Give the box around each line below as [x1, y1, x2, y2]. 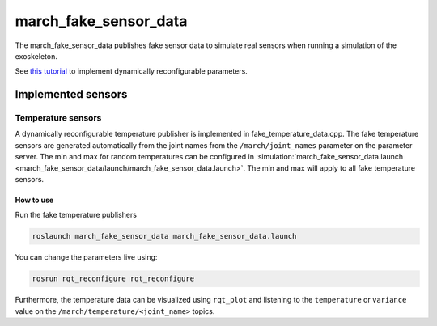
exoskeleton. [15, 51, 58, 61]
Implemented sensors [15, 87, 128, 101]
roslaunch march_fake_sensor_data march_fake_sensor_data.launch [32, 231, 297, 241]
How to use [15, 195, 54, 205]
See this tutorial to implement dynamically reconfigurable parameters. [15, 66, 248, 76]
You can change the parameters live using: [15, 252, 158, 262]
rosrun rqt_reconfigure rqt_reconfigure [32, 274, 194, 283]
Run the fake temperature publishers [15, 210, 138, 220]
